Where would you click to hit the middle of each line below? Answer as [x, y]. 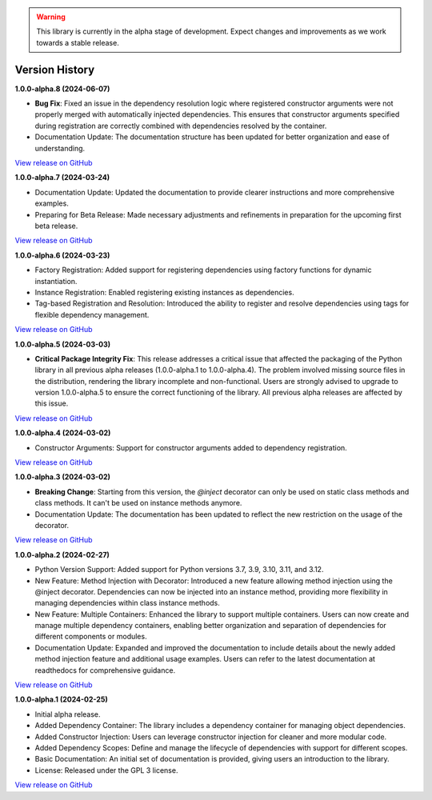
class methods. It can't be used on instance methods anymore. [138, 503]
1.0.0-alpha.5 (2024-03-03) [63, 344]
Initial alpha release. [68, 714]
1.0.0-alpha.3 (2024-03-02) [63, 477]
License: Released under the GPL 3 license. [106, 770]
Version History [55, 69]
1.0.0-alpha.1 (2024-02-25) [61, 699]
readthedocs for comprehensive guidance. [105, 670]
